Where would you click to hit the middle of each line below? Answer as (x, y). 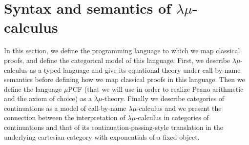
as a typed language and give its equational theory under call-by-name (135, 70)
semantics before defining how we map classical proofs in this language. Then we (124, 79)
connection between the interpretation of (65, 117)
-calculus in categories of (172, 117)
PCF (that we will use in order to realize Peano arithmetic (156, 89)
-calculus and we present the (179, 108)
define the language (33, 89)
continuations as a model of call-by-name (65, 108)
